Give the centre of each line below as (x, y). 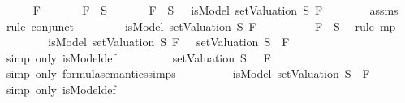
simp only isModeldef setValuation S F (138, 57)
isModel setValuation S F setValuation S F (169, 42)
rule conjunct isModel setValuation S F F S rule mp (201, 26)
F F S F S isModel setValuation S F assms (215, 10)
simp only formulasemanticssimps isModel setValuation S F (188, 73)
